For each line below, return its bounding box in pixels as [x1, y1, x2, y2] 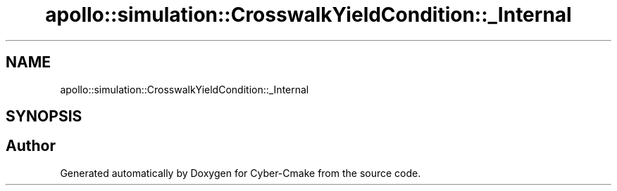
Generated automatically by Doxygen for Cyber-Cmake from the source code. [60, 166, 421, 179]
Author [6, 137, 56, 155]
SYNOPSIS [6, 107, 82, 126]
